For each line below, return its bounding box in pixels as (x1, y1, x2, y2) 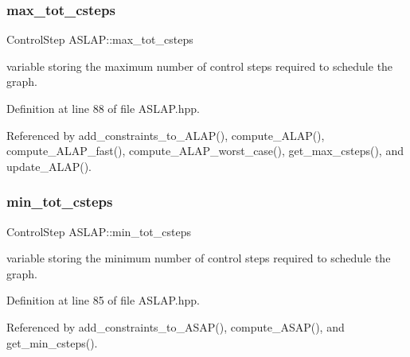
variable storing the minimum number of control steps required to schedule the (6, 250, 391, 266)
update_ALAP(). (6, 157, 92, 174)
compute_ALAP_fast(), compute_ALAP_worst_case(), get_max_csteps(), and (6, 142, 404, 159)
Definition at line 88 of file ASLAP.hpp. (6, 100, 200, 116)
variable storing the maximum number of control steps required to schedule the (6, 57, 393, 74)
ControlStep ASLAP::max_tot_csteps (6, 31, 193, 48)
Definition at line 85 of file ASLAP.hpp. (6, 292, 200, 308)
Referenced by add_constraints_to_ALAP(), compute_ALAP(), (6, 126, 325, 143)
